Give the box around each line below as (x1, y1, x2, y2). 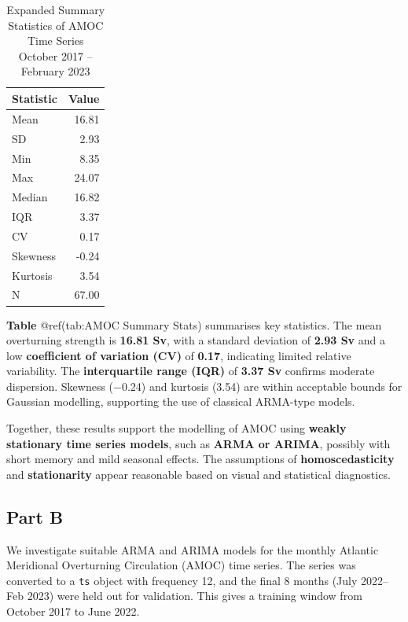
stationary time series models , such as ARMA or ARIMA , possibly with (6, 435, 391, 451)
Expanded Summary (6, 2, 105, 17)
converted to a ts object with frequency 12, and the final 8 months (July (6, 572, 358, 588)
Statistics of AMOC (8, 17, 104, 33)
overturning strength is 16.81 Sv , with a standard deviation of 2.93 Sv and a (6, 332, 385, 348)
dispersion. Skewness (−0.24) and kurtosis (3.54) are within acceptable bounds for (6, 377, 402, 394)
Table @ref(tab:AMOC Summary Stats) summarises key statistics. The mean (6, 316, 382, 333)
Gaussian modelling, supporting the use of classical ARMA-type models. (6, 393, 355, 410)
